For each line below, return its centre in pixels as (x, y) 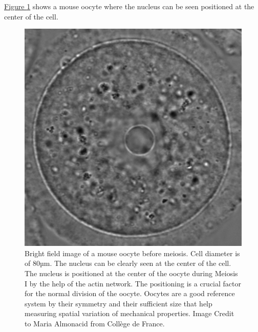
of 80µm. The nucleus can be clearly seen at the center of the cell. (128, 263)
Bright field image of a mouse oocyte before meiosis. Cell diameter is (132, 253)
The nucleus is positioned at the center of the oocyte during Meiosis (131, 273)
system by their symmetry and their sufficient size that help (119, 303)
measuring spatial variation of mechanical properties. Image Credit (130, 313)
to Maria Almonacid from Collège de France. (95, 323)
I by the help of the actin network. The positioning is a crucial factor (133, 283)
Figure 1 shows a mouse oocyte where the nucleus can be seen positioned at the (129, 6)
